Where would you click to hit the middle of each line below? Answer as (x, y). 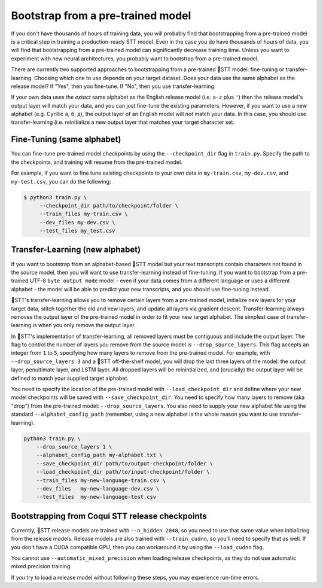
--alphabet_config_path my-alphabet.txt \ (99, 455)
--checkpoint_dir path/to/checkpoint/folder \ (109, 205)
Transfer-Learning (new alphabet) (76, 250)
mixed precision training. (41, 566)
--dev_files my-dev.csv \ (77, 222)
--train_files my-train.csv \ (83, 214)
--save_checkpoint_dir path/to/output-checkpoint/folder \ (125, 463)
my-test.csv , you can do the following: (61, 181)
